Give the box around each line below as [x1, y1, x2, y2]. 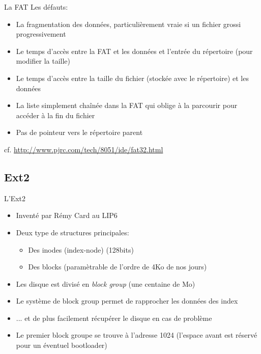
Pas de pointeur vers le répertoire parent [16, 127, 143, 138]
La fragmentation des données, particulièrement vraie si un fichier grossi [16, 18, 241, 29]
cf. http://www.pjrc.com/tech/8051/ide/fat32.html [4, 144, 163, 154]
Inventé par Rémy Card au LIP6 [16, 210, 118, 221]
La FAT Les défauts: [4, 2, 68, 12]
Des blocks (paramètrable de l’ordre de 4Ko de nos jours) [28, 261, 207, 272]
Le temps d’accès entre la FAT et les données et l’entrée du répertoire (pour [16, 45, 253, 56]
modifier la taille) [16, 56, 71, 66]
